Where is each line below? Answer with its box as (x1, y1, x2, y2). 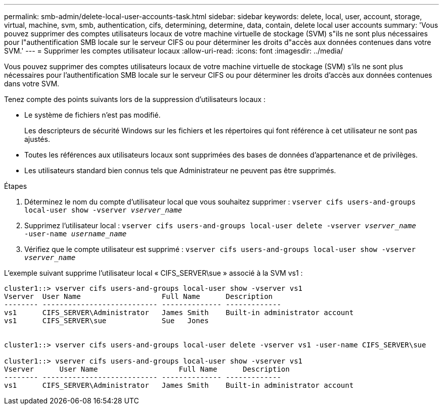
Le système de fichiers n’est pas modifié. (24, 111, 161, 119)
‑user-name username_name (24, 230, 127, 238)
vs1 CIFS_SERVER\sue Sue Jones (4, 317, 209, 325)
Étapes (4, 182, 27, 190)
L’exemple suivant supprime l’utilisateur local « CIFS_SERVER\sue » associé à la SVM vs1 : (4, 269, 303, 277)
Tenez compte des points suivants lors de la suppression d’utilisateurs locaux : (4, 95, 266, 104)
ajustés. (24, 135, 50, 143)
